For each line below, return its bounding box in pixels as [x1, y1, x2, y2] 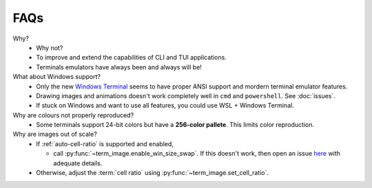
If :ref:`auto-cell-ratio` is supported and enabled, [36, 139, 174, 148]
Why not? [36, 43, 63, 51]
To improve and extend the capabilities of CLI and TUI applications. [36, 54, 227, 62]
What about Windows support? [12, 73, 101, 81]
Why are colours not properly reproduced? [12, 110, 134, 119]
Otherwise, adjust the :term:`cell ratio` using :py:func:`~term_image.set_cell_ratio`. [36, 169, 269, 177]
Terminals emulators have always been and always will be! [36, 62, 203, 71]
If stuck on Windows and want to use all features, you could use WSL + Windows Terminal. [36, 102, 294, 110]
